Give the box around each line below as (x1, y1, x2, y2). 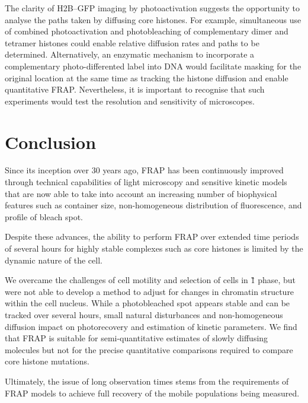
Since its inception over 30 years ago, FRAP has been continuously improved (5, 164, 284, 176)
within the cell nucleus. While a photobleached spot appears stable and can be (5, 297, 290, 309)
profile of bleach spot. (5, 210, 83, 223)
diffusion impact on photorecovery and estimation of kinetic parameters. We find (5, 320, 297, 332)
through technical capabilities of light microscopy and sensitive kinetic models (5, 176, 287, 188)
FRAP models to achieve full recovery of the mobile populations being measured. (5, 386, 300, 399)
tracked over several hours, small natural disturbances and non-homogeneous (5, 309, 283, 321)
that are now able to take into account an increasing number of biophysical (5, 187, 277, 199)
